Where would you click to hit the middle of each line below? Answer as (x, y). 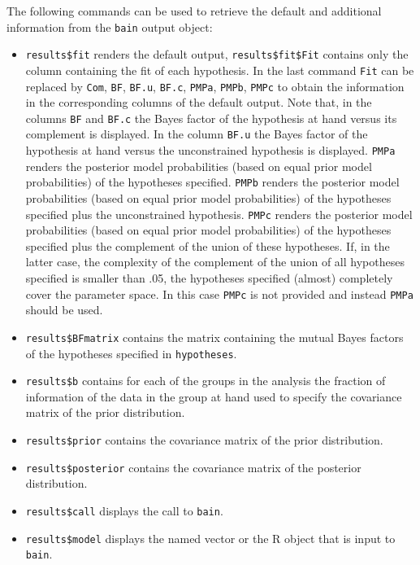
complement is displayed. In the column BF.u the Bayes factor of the (197, 134)
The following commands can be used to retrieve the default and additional (194, 11)
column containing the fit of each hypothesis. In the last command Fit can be (220, 70)
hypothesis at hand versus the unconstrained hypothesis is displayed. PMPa (210, 150)
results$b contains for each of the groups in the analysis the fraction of (206, 381)
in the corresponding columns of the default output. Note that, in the (199, 102)
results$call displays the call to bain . (124, 510)
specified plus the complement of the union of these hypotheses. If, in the (208, 245)
